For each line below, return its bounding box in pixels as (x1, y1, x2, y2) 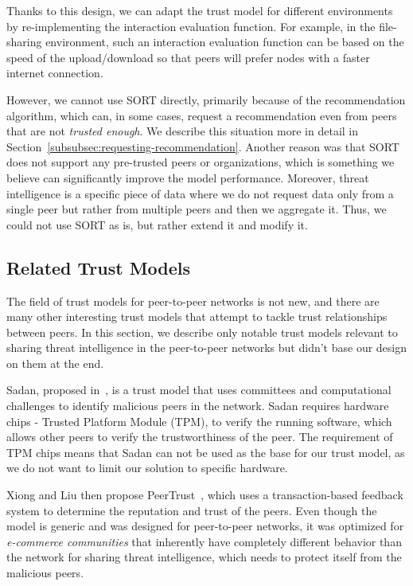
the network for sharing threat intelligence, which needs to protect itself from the (6, 549, 402, 565)
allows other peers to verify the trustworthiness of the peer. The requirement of (6, 428, 393, 445)
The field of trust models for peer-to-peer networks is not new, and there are (6, 292, 380, 309)
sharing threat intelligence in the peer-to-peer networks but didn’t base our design (6, 339, 407, 356)
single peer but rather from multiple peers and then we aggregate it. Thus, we (6, 201, 387, 217)
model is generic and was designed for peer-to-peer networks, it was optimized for (6, 518, 404, 534)
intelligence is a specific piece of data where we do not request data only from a (6, 185, 394, 201)
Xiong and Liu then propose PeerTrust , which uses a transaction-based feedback (6, 486, 403, 503)
